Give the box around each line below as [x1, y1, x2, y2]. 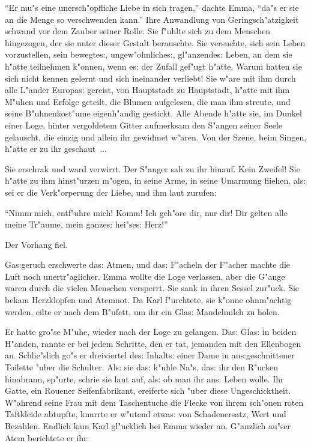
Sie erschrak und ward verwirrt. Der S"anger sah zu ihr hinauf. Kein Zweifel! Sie [5, 162, 300, 175]
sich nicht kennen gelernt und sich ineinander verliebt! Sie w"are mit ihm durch [5, 71, 296, 84]
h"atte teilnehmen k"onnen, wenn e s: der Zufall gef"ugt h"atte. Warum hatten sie [5, 59, 302, 72]
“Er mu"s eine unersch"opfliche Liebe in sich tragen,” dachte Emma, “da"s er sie [5, 1, 299, 13]
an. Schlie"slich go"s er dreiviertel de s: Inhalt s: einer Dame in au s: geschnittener [5, 349, 295, 361]
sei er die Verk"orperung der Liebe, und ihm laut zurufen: [5, 185, 217, 198]
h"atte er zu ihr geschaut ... [5, 142, 107, 155]
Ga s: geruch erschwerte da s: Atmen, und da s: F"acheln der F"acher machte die [5, 258, 291, 271]
